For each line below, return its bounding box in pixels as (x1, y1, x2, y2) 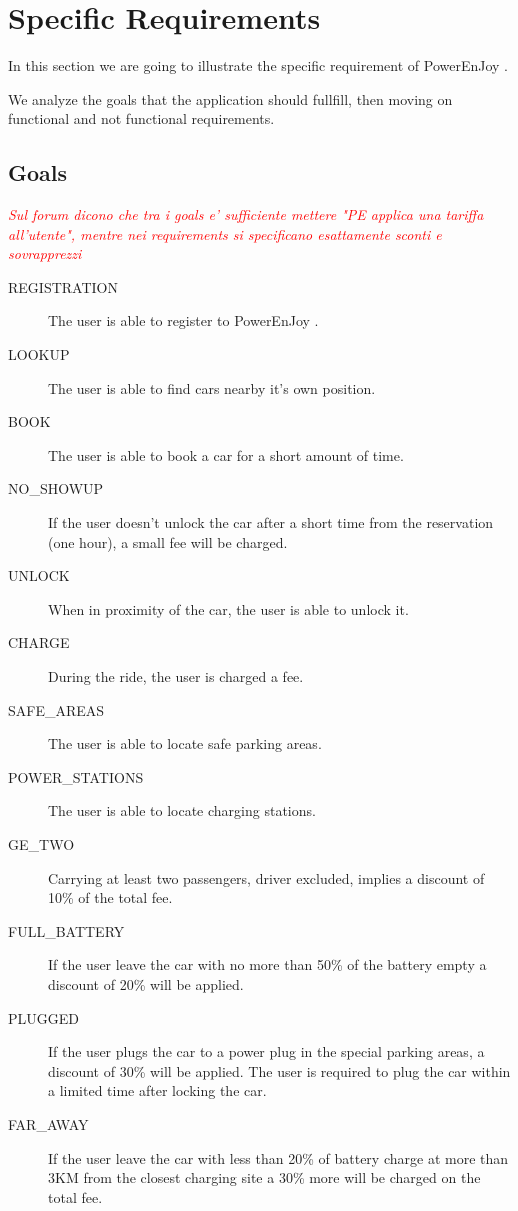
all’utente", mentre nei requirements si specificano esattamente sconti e (8, 223, 442, 244)
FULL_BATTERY (8, 920, 125, 941)
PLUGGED (8, 1007, 79, 1028)
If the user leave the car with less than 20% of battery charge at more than (48, 1147, 509, 1168)
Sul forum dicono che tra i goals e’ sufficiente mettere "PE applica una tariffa (8, 204, 484, 225)
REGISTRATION (8, 276, 118, 297)
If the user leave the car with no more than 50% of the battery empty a (48, 954, 487, 975)
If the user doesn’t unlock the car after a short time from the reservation (48, 512, 494, 533)
